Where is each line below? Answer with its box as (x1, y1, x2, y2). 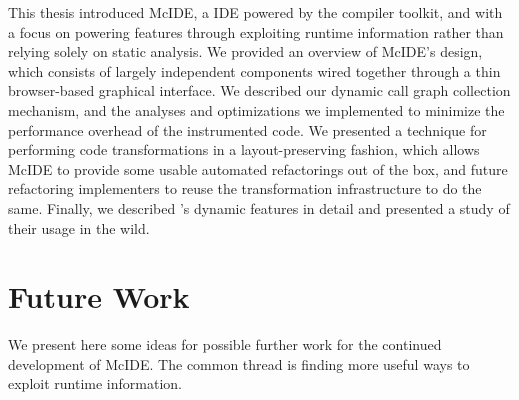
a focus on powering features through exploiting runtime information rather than (8, 21, 504, 42)
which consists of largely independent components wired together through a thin (8, 60, 501, 81)
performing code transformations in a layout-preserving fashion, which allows (8, 139, 480, 160)
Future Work (8, 276, 190, 317)
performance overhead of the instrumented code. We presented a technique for (8, 119, 487, 140)
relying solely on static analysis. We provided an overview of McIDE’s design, (8, 41, 483, 62)
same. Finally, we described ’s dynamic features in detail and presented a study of (8, 197, 510, 218)
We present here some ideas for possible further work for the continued (8, 334, 442, 355)
